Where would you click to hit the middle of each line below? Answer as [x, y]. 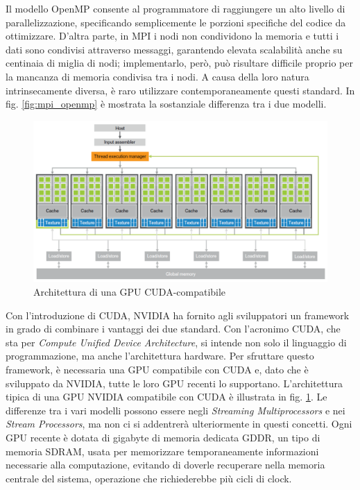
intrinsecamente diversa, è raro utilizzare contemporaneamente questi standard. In [180, 90]
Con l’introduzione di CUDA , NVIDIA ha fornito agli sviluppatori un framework [178, 315]
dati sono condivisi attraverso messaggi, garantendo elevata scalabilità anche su [174, 49]
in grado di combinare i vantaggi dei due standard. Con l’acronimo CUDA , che [173, 329]
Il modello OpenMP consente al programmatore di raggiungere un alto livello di [175, 8]
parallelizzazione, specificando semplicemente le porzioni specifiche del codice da [176, 22]
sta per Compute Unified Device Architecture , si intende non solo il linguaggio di [176, 342]
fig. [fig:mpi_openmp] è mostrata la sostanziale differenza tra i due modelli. [166, 104]
